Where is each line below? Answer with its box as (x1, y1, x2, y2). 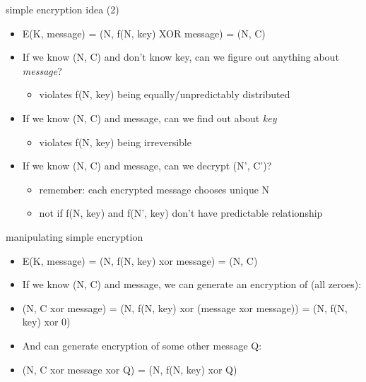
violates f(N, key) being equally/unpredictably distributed (39, 87, 290, 102)
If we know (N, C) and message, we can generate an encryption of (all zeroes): (22, 277, 362, 292)
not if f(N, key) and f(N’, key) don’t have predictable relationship (39, 205, 323, 220)
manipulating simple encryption (6, 229, 143, 244)
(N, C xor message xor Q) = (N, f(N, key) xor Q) (22, 362, 237, 376)
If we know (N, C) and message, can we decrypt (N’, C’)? (22, 158, 272, 173)
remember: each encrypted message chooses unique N (39, 181, 270, 196)
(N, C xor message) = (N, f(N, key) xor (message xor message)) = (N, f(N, (22, 300, 348, 315)
